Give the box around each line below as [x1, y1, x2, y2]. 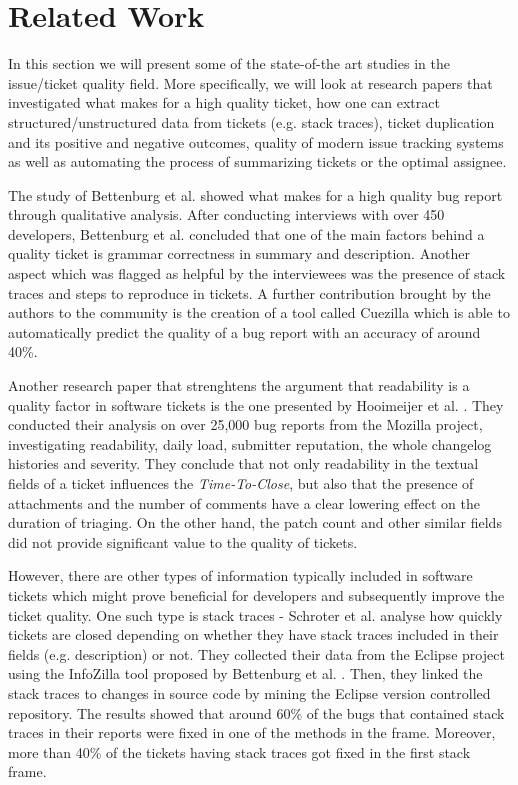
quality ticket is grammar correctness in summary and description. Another [8, 243, 470, 264]
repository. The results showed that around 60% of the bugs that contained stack [8, 702, 505, 723]
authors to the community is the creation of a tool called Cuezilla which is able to [8, 302, 510, 323]
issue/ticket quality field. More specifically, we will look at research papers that [8, 72, 493, 93]
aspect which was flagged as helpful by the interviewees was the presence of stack [8, 263, 506, 284]
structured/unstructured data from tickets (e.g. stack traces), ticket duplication [8, 111, 495, 132]
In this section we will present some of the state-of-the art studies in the [8, 53, 450, 74]
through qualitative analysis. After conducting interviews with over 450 [8, 204, 445, 225]
